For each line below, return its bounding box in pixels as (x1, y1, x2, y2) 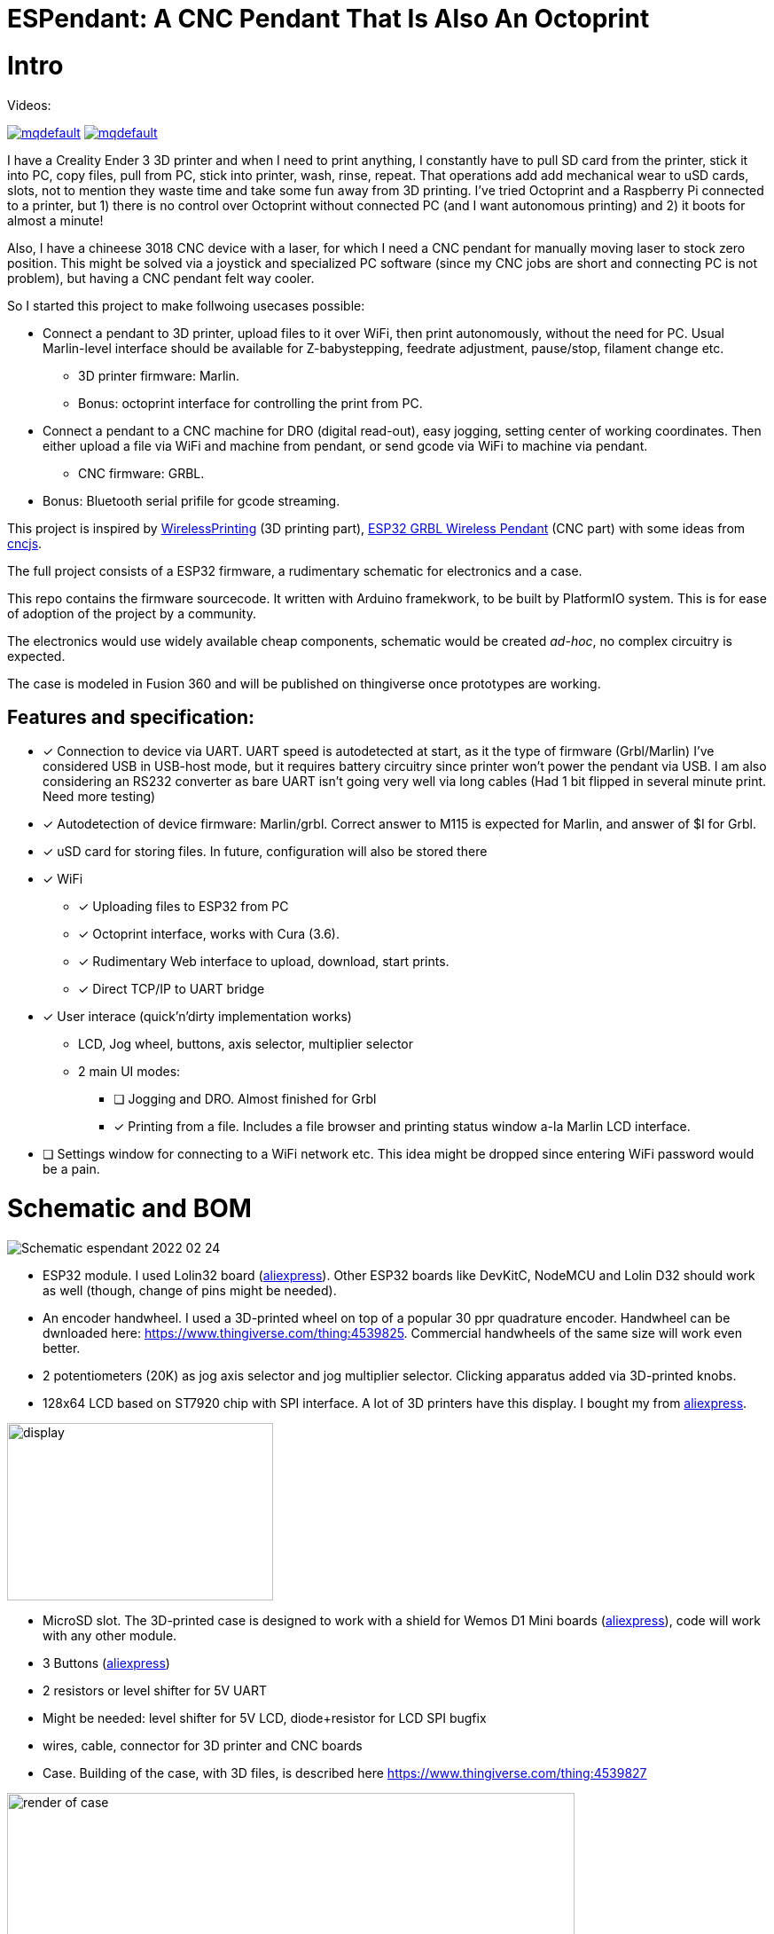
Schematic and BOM (7, 1193, 252, 1224)
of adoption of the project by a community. (7, 605, 256, 621)
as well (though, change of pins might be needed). (43, 1282, 337, 1298)
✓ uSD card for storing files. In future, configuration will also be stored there (43, 844, 488, 860)
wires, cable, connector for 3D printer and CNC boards (43, 1737, 363, 1753)
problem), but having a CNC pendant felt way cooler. (7, 270, 315, 286)
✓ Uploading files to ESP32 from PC (78, 899, 289, 915)
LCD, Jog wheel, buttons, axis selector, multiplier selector (78, 1036, 414, 1052)
